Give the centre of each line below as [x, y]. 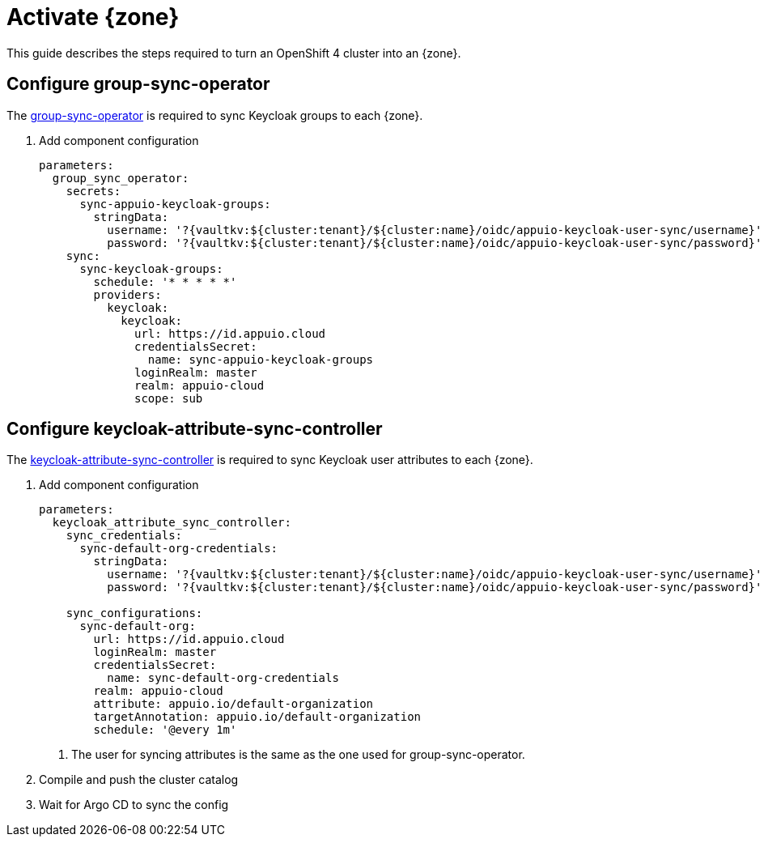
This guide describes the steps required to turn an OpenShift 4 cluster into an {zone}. [234, 53]
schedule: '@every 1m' [165, 730]
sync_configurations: [134, 613]
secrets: [93, 191]
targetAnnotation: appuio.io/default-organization [257, 717]
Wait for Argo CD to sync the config [134, 805]
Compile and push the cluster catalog [139, 780]
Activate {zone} [93, 17]
